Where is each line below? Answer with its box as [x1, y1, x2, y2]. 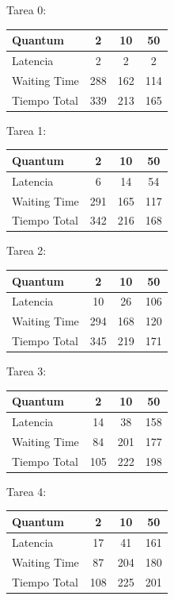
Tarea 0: [6, 2, 47, 17]
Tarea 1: [6, 121, 47, 138]
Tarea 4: [6, 483, 47, 499]
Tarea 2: [6, 242, 47, 259]
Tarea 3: [6, 363, 47, 379]
